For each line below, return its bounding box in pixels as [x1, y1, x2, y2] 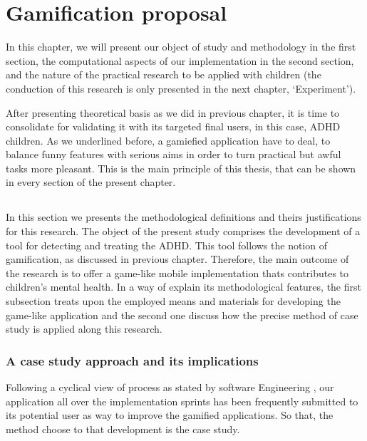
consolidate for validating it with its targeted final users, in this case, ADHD [6, 119, 341, 134]
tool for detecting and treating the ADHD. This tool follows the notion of [6, 237, 327, 252]
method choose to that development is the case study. [6, 421, 240, 436]
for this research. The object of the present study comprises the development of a [6, 224, 361, 239]
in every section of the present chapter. [6, 175, 176, 190]
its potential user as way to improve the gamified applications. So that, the [6, 408, 334, 422]
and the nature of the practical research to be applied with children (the [6, 67, 321, 82]
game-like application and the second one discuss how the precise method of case [6, 307, 358, 322]
